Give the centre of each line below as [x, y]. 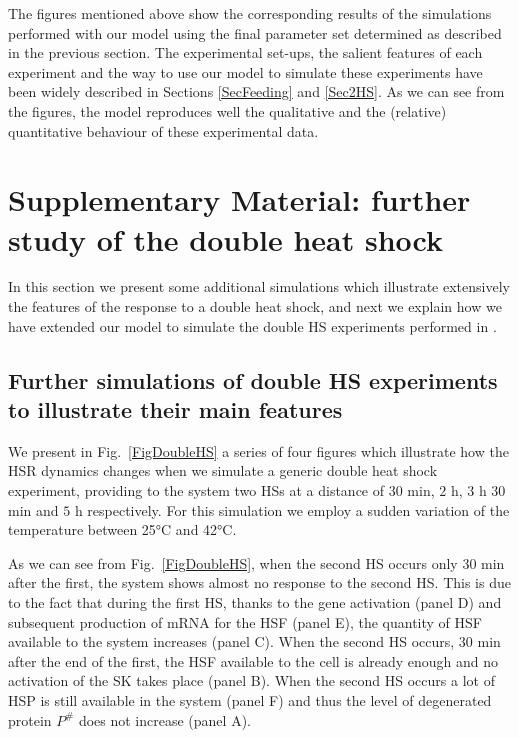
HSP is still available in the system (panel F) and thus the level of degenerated [250, 699]
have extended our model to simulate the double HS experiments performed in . [252, 325]
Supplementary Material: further [239, 199]
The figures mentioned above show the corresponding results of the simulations [250, 13]
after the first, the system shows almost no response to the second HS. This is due [259, 582]
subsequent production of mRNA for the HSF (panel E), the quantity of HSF [245, 621]
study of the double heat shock [226, 238]
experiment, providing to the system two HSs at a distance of [196, 490]
